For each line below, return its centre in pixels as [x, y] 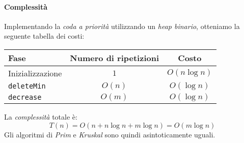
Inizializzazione [35, 73]
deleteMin [27, 86]
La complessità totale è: [41, 116]
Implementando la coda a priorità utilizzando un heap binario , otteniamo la [122, 26]
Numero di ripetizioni [115, 58]
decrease [25, 97]
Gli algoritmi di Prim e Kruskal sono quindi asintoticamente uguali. [110, 134]
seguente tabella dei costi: [44, 36]
